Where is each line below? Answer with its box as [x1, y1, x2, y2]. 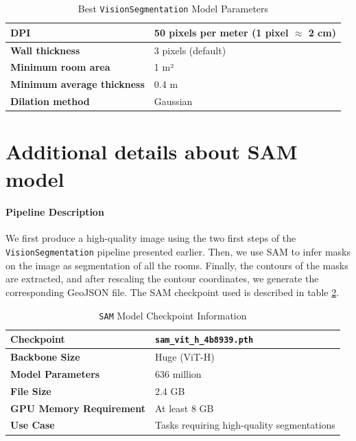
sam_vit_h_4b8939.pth [154, 335, 254, 346]
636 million [154, 366, 202, 381]
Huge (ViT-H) [154, 350, 215, 364]
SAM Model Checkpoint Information [99, 308, 247, 322]
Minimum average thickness [10, 77, 145, 91]
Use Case [10, 418, 55, 432]
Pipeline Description [5, 205, 104, 219]
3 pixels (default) [154, 43, 226, 57]
